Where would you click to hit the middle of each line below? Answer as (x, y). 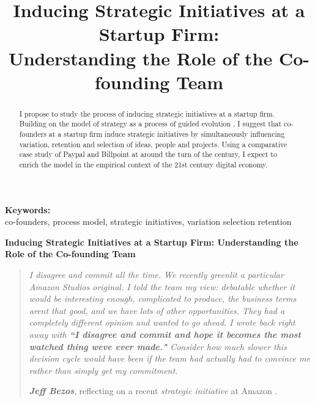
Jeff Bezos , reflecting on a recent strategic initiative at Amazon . (153, 391)
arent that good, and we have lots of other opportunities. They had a (157, 310)
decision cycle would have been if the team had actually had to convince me (169, 358)
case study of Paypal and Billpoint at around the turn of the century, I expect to (148, 154)
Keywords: (28, 209)
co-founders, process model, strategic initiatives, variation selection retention (148, 221)
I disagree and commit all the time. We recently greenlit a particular (156, 275)
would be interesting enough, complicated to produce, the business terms (163, 298)
